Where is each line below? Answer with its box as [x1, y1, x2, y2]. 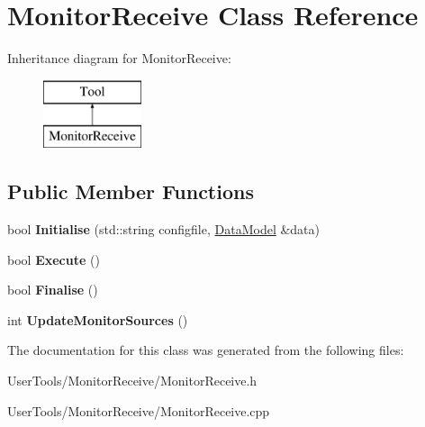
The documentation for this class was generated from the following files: [7, 341, 404, 359]
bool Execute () [7, 250, 100, 268]
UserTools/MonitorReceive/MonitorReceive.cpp [7, 401, 270, 420]
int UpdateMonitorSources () [7, 310, 188, 329]
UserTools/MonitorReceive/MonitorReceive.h [7, 371, 258, 390]
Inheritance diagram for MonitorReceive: [7, 49, 231, 68]
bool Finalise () [7, 280, 98, 299]
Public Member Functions [7, 177, 254, 205]
